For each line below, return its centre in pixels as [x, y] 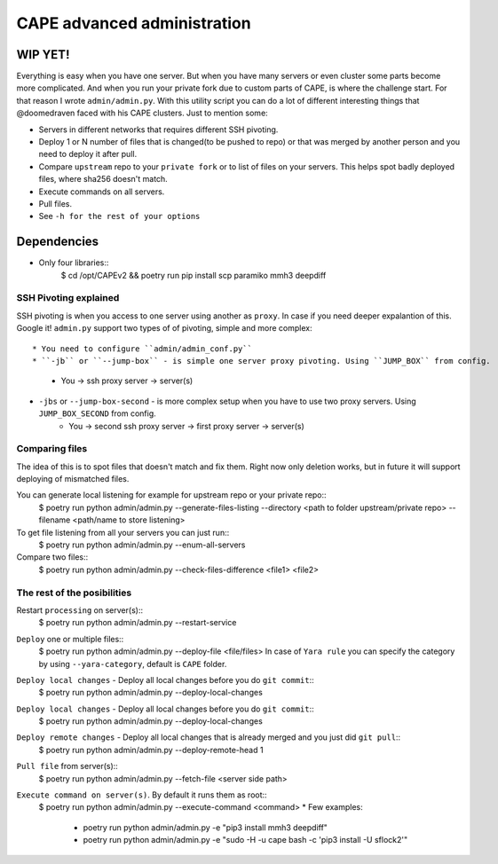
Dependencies [58, 242]
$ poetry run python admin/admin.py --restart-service [138, 623]
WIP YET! [43, 55]
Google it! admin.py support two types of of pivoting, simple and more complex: [164, 328]
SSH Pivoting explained [68, 298]
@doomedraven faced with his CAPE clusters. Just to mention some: [142, 113]
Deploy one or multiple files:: [70, 639]
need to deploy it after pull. [88, 154]
